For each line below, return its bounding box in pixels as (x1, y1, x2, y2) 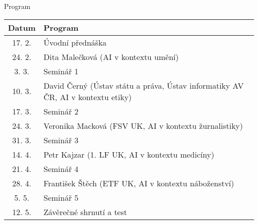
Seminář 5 (43, 191, 79, 203)
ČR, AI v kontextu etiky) (43, 91, 132, 103)
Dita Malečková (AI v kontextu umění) (43, 51, 179, 62)
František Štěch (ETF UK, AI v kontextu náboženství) (43, 177, 234, 189)
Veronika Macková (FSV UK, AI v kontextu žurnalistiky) (43, 119, 243, 131)
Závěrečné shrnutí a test (43, 206, 128, 218)
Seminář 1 (43, 65, 79, 77)
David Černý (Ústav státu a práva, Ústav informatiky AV (43, 79, 244, 91)
